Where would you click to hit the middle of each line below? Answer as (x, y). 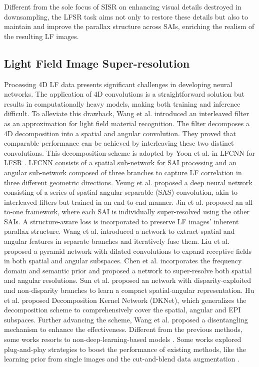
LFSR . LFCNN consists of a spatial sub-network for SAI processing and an (120, 162)
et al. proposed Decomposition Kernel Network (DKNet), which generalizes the (125, 300)
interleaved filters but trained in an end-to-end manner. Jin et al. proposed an (123, 202)
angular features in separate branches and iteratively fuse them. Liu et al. (117, 241)
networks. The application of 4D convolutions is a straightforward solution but (124, 94)
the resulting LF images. (41, 36)
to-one (14, 212)
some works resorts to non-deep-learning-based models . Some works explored (123, 339)
